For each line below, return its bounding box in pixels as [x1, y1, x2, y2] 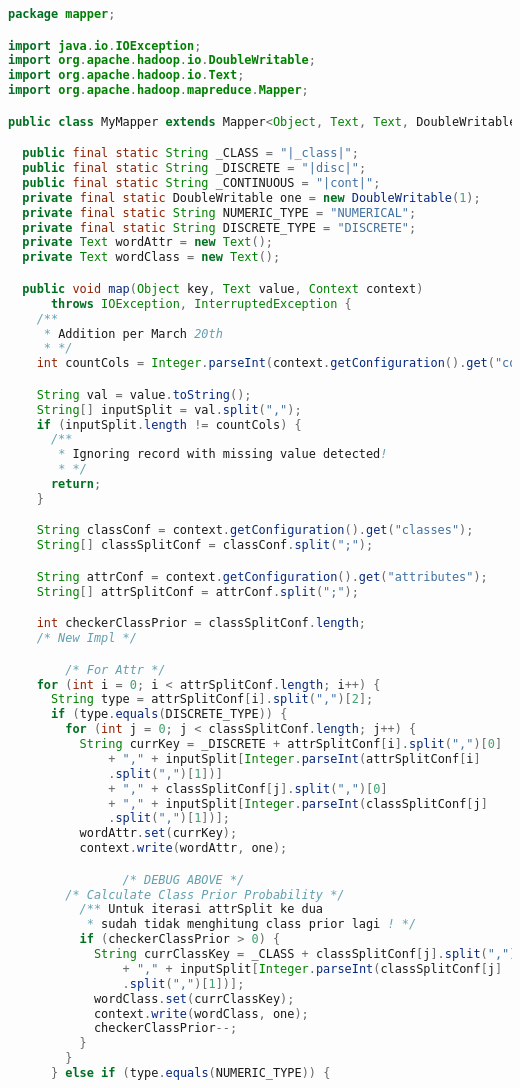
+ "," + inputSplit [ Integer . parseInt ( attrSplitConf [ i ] [108, 751, 481, 766]
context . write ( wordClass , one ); [93, 1006, 309, 1021]
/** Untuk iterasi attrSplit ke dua [79, 902, 323, 917]
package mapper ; [8, 7, 116, 21]
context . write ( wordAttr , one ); [79, 841, 288, 856]
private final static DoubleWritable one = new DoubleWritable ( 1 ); [22, 190, 481, 205]
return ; [50, 477, 102, 492]
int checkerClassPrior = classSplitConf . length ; [36, 616, 367, 631]
